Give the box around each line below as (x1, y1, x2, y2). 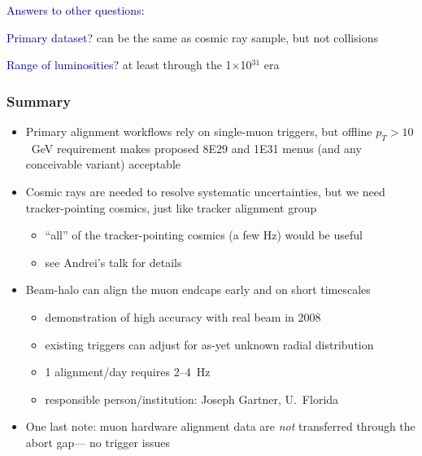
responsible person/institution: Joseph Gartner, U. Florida (45, 390, 339, 407)
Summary (7, 90, 72, 111)
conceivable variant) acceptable (25, 156, 181, 173)
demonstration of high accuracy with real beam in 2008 (45, 308, 321, 325)
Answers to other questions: (7, 2, 145, 18)
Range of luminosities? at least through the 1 (7, 56, 232, 73)
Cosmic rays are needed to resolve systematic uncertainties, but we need (25, 182, 385, 199)
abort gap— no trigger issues (25, 433, 171, 450)
